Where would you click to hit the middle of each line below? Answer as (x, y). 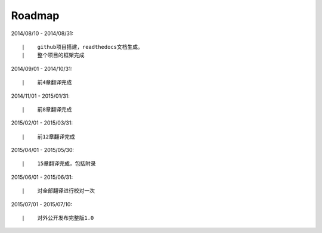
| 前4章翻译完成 (47, 83)
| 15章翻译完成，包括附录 (59, 164)
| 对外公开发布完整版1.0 (58, 218)
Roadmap (35, 15)
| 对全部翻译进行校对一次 (58, 191)
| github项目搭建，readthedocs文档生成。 (82, 47)
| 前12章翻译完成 (49, 136)
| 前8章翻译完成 (47, 109)
